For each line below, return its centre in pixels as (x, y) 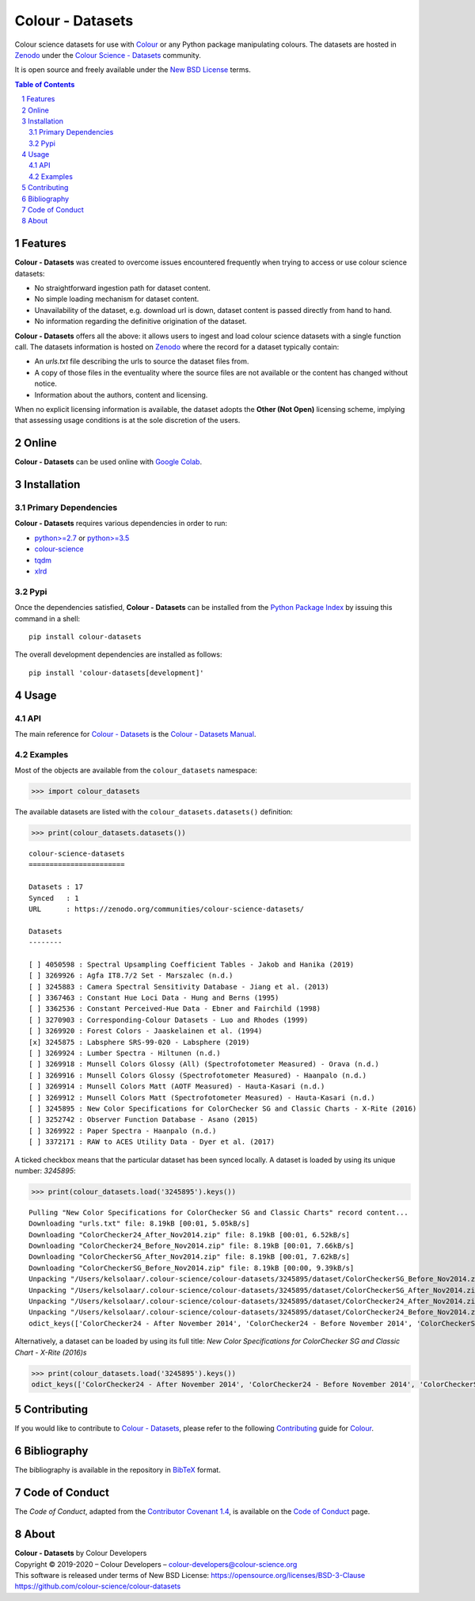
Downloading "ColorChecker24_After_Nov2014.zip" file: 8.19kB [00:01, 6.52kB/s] (190, 1235)
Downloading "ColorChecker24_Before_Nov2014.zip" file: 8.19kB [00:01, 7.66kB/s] (192, 1246)
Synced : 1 (54, 898)
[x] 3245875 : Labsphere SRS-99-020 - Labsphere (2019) (139, 1042)
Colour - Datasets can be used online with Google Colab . (108, 462)
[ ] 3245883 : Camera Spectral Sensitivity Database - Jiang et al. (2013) (179, 987)
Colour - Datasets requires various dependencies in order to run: (121, 524)
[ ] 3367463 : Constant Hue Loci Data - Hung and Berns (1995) (154, 998)
